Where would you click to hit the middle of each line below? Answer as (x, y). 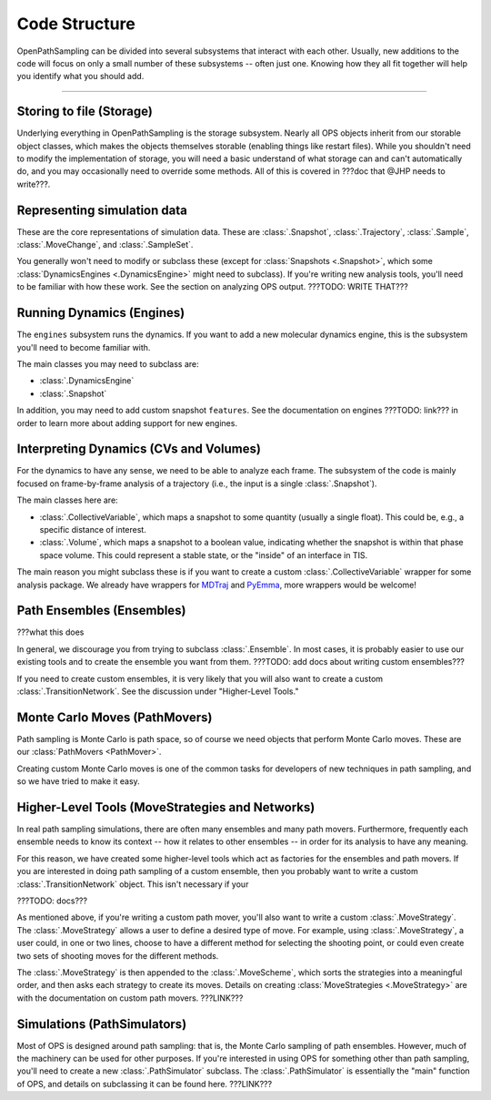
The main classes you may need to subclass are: (108, 363)
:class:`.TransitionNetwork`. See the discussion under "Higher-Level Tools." (158, 691)
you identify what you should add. (80, 76)
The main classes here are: (67, 500)
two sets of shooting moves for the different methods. (118, 955)
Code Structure (76, 24)
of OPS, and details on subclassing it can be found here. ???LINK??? (145, 1084)
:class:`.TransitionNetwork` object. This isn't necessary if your (133, 884)
